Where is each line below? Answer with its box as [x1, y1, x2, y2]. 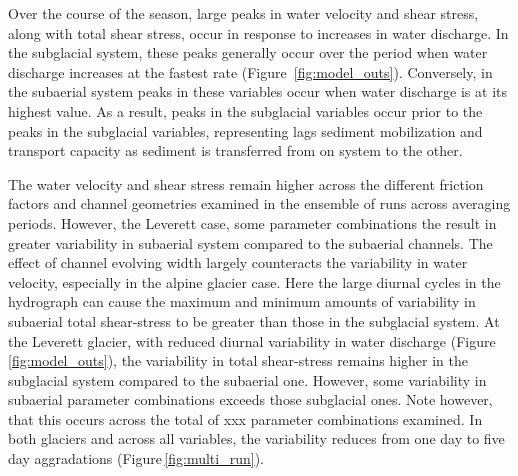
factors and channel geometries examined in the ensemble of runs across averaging [8, 193, 511, 214]
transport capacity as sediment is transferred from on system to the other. [8, 140, 463, 161]
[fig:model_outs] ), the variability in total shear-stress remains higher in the [8, 350, 468, 371]
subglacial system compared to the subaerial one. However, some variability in [8, 369, 487, 390]
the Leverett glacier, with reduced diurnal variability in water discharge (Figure [8, 330, 496, 351]
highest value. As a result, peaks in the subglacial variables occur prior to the [8, 100, 483, 121]
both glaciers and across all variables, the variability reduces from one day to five [8, 428, 505, 449]
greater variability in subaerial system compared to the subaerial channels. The [8, 232, 493, 253]
